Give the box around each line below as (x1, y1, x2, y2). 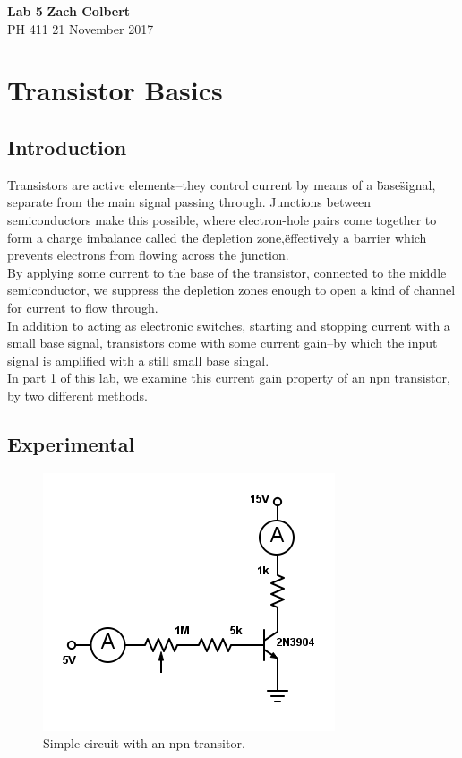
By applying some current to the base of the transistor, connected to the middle (7, 263, 447, 281)
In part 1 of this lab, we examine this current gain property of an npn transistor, (7, 368, 450, 387)
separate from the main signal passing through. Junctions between (7, 193, 371, 211)
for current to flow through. (7, 297, 158, 316)
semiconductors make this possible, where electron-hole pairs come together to (7, 210, 437, 228)
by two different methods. (7, 385, 148, 404)
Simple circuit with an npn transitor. (43, 734, 245, 753)
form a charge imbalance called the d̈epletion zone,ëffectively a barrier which (7, 228, 427, 246)
